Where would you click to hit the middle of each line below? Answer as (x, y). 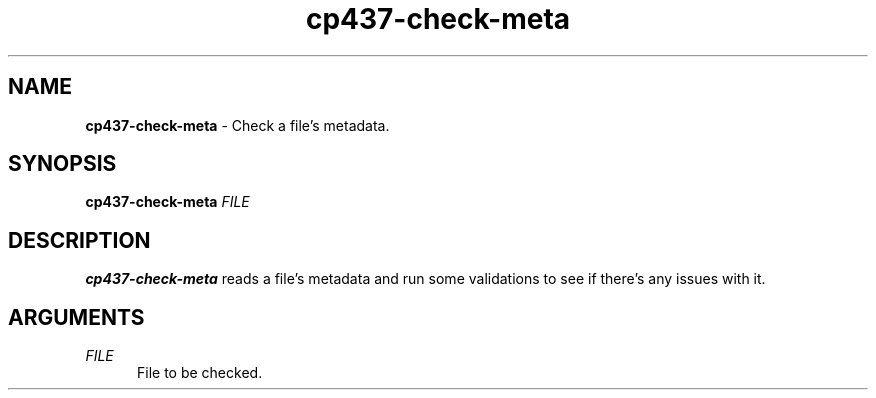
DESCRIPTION (79, 240)
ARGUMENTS (76, 317)
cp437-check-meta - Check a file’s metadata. (237, 125)
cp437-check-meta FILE (167, 202)
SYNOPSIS (62, 164)
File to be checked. (200, 373)
